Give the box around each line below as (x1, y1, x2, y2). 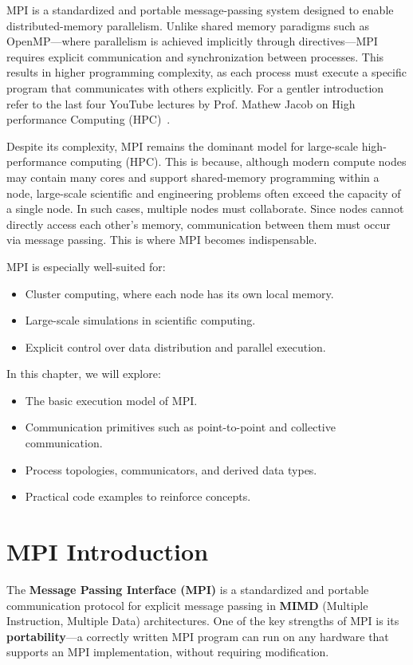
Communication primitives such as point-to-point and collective (25, 419, 336, 435)
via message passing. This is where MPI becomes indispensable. (6, 231, 317, 248)
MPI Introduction (6, 535, 209, 568)
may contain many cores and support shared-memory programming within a (6, 168, 380, 185)
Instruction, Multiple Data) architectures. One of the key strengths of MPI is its (6, 612, 399, 629)
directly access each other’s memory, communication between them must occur (6, 215, 391, 232)
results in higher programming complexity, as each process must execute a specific (6, 64, 407, 81)
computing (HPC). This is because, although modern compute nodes (70, 153, 407, 170)
